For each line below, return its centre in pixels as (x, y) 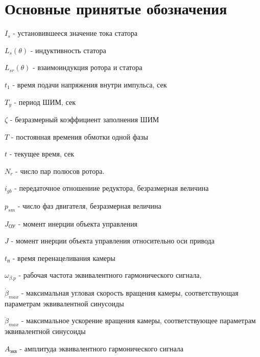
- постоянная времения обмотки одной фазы (79, 136)
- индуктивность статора (68, 50)
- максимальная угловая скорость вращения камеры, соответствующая (130, 292)
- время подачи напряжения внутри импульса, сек (90, 84)
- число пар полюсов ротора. (60, 171)
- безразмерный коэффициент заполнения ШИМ (85, 119)
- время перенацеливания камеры (64, 258)
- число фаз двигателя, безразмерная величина (89, 205)
